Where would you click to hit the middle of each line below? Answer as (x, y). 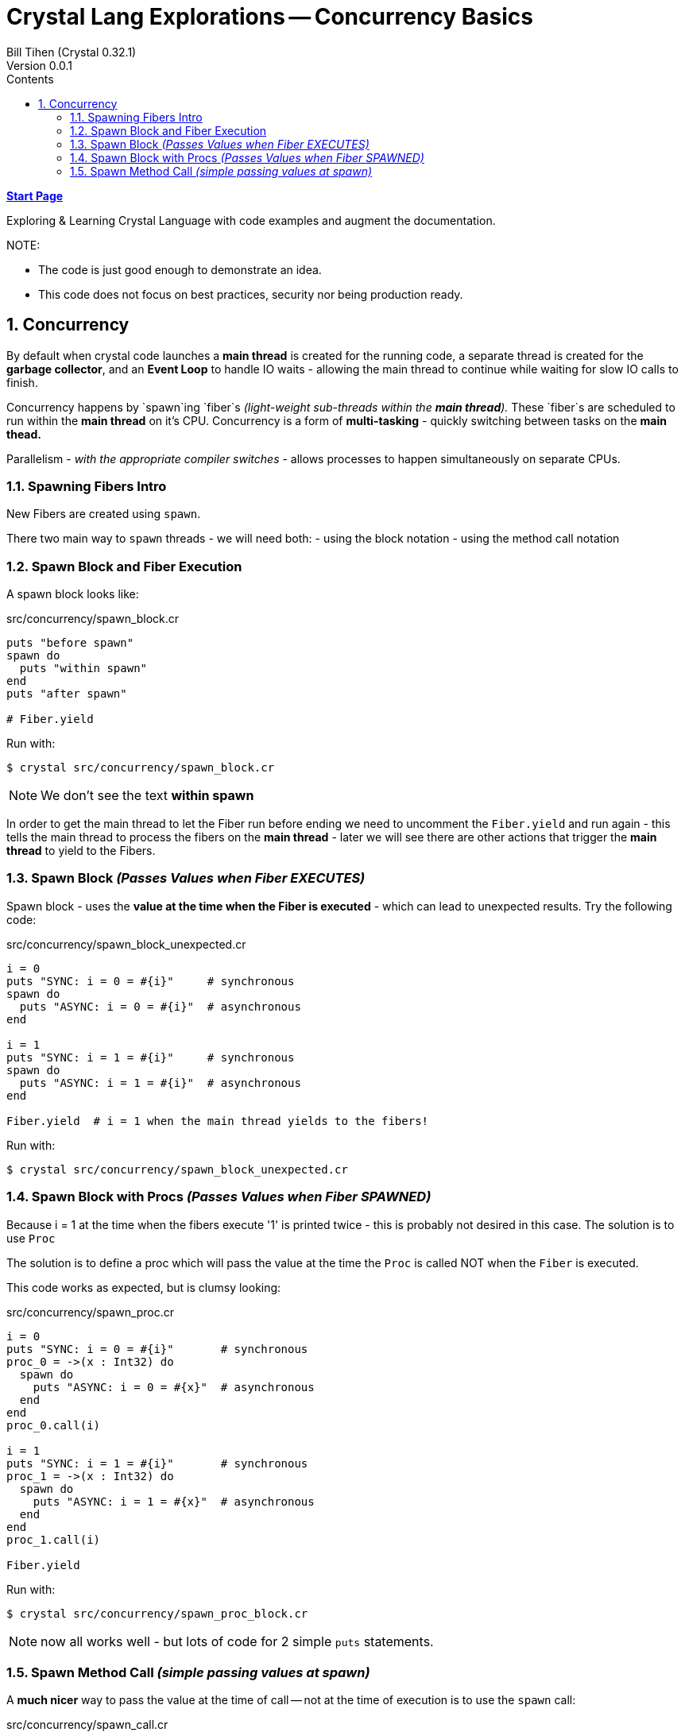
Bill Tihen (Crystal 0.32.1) (72, 52)
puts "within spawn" (83, 669)
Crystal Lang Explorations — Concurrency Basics (270, 17)
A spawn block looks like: (73, 594)
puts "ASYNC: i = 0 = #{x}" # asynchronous (174, 1387)
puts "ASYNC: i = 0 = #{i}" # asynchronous (160, 1006)
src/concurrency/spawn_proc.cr (91, 1312)
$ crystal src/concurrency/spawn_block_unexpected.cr (177, 1169)
